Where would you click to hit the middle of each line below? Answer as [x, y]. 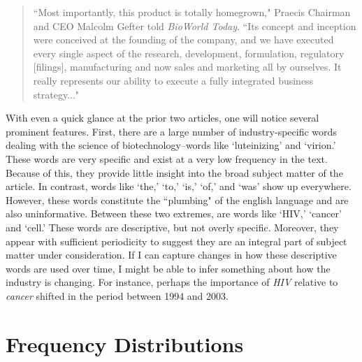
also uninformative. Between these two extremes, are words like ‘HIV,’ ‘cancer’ [174, 213]
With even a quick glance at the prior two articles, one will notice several [162, 118]
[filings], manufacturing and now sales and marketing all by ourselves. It [187, 67]
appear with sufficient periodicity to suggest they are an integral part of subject [176, 241]
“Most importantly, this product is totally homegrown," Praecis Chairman [192, 12]
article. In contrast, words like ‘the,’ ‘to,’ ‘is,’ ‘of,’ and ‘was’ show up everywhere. [179, 186]
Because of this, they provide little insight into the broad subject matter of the [174, 172]
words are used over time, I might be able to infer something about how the [168, 268]
